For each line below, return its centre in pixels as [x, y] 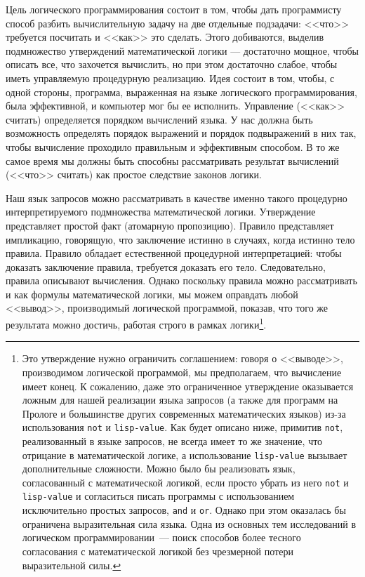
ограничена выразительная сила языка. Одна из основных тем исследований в [189, 523]
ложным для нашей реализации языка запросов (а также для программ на [180, 400]
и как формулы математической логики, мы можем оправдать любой [152, 294]
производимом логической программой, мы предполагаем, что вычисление [182, 372]
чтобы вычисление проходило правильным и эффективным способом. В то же [173, 146]
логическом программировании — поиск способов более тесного [161, 537]
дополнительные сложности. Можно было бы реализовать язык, [159, 469]
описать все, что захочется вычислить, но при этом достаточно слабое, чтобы [172, 64]
